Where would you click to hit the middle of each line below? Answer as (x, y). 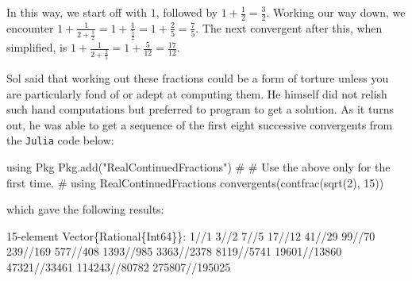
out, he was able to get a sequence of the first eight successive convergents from (200, 124)
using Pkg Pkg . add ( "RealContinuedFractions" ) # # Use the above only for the (198, 166)
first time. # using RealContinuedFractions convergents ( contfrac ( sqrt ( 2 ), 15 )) (195, 182)
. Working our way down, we (336, 12)
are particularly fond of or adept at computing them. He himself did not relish (197, 93)
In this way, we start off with (77, 12)
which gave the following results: (85, 209)
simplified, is (37, 47)
